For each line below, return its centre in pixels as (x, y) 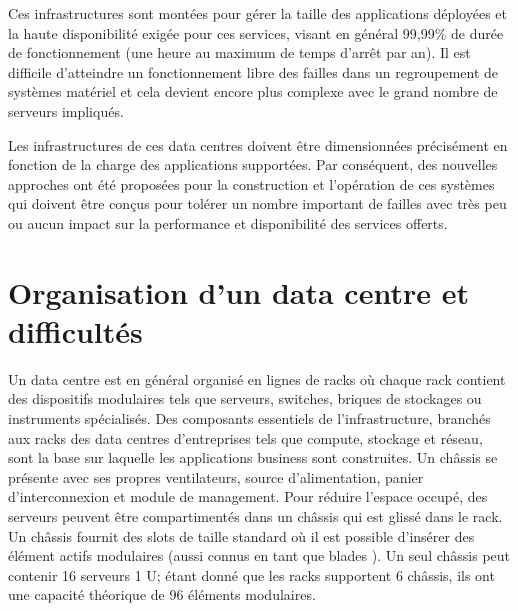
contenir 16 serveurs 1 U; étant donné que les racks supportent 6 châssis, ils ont (251, 574)
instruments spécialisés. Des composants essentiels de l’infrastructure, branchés (249, 418)
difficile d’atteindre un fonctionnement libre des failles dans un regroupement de (253, 71)
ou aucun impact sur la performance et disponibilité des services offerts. (228, 222)
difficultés (75, 330)
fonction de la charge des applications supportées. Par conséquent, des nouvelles (253, 164)
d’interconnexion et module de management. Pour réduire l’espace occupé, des (248, 496)
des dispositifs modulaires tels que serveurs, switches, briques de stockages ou (245, 398)
